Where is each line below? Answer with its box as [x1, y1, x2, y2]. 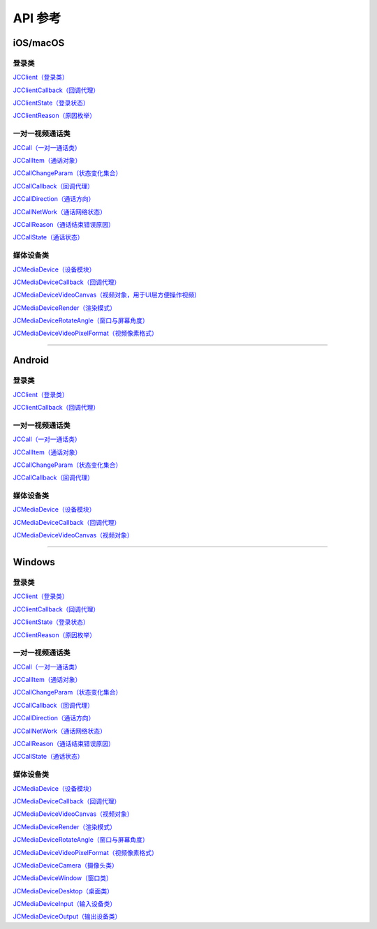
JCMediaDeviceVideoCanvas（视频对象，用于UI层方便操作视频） [13, 290, 201, 299]
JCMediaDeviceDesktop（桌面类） [13, 886, 114, 895]
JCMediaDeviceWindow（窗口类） [13, 874, 113, 882]
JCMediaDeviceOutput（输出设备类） [13, 912, 121, 921]
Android [13, 355, 49, 366]
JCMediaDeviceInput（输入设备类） [13, 900, 117, 908]
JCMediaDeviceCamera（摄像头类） [13, 861, 118, 869]
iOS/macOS [13, 37, 65, 49]
